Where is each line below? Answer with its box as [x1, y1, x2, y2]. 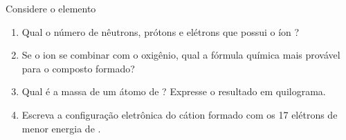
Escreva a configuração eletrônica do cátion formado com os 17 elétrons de [21, 107, 338, 121]
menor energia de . [21, 121, 101, 135]
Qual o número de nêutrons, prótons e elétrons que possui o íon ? [21, 24, 300, 39]
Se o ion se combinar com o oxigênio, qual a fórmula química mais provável [21, 48, 340, 62]
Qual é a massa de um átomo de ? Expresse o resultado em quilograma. [21, 84, 326, 99]
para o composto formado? [21, 61, 135, 75]
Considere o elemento [6, 1, 96, 15]
